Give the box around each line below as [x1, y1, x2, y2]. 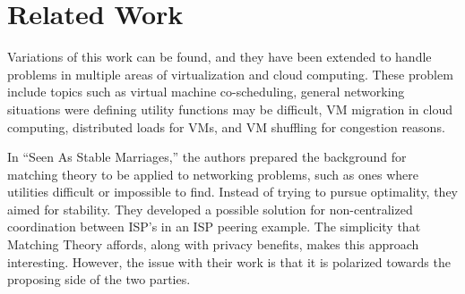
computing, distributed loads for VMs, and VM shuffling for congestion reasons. [7, 117, 445, 136]
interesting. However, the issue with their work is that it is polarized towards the [7, 252, 451, 271]
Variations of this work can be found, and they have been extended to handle [7, 47, 432, 66]
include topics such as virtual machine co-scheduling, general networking [7, 82, 405, 101]
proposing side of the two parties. [7, 270, 191, 289]
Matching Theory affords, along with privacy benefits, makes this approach [7, 235, 419, 254]
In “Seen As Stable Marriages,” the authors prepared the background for [7, 147, 407, 166]
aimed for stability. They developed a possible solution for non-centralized [7, 199, 413, 218]
